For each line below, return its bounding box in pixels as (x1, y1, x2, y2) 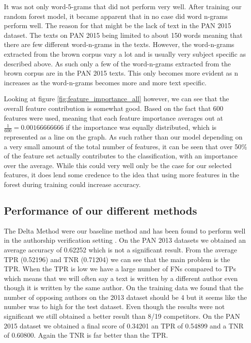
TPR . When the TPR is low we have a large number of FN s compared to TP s (4, 264, 236, 274)
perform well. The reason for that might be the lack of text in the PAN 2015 (4, 20, 232, 31)
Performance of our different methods (4, 203, 197, 218)
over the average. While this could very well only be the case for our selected (4, 160, 232, 170)
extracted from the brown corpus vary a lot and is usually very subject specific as (4, 48, 246, 59)
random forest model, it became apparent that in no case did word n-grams (4, 11, 228, 21)
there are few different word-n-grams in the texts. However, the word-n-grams (4, 39, 235, 49)
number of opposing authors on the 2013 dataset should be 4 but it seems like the (4, 292, 247, 302)
